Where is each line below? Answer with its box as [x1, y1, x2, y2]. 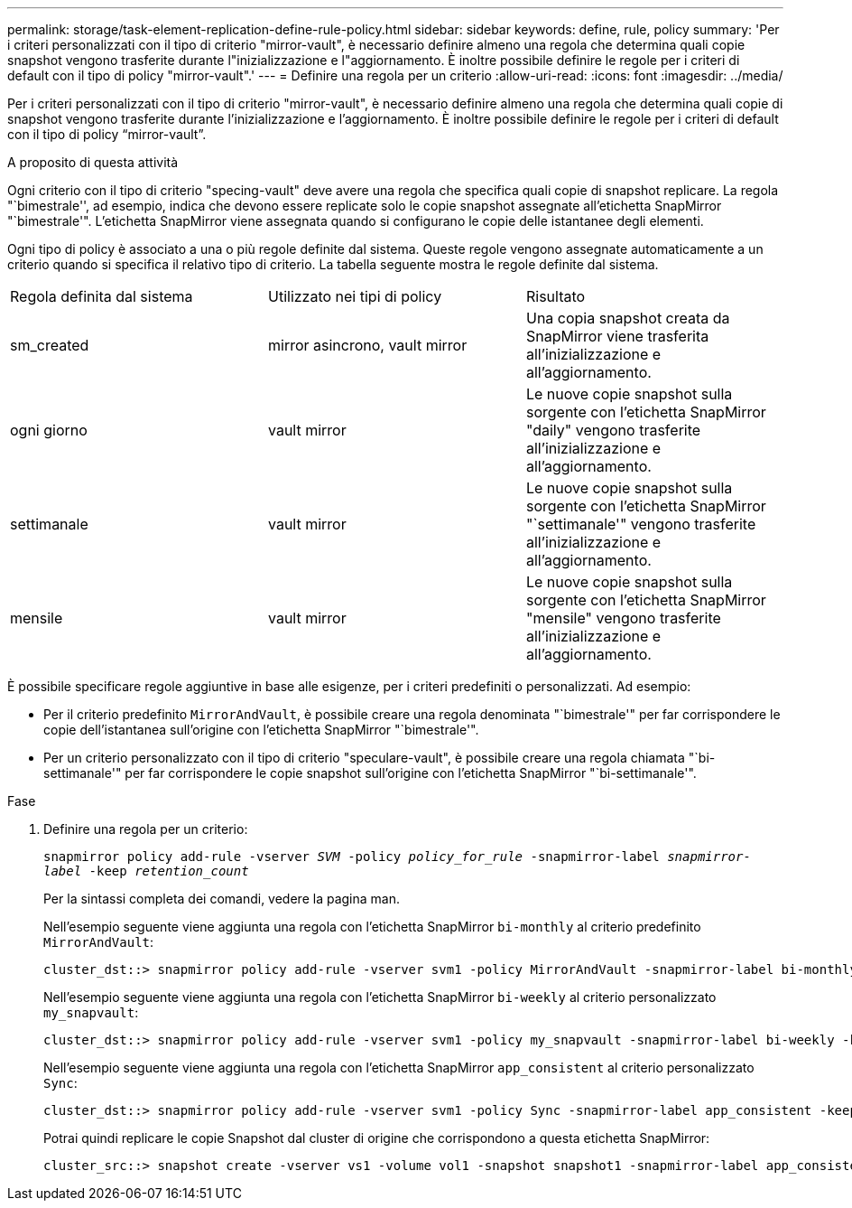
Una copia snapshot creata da [525, 309, 730, 327]
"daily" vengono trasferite [525, 421, 701, 439]
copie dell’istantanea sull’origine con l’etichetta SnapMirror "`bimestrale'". [43, 722, 479, 737]
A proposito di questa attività [7, 155, 179, 170]
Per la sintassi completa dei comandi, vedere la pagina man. [43, 891, 400, 906]
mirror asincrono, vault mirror [267, 336, 468, 354]
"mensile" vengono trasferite [525, 609, 721, 627]
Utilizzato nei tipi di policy [267, 287, 442, 305]
